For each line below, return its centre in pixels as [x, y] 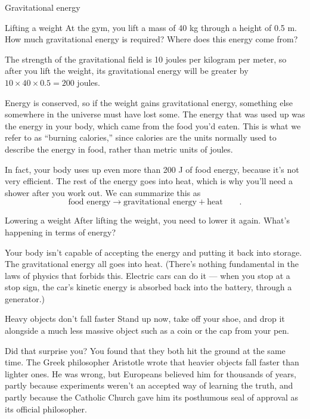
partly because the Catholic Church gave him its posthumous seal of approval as [152, 397]
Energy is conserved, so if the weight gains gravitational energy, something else [149, 102]
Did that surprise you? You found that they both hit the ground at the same [145, 350]
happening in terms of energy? [61, 232]
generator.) [25, 298]
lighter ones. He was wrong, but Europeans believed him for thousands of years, [151, 373]
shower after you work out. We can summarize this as [103, 192]
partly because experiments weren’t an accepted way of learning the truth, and [149, 385]
